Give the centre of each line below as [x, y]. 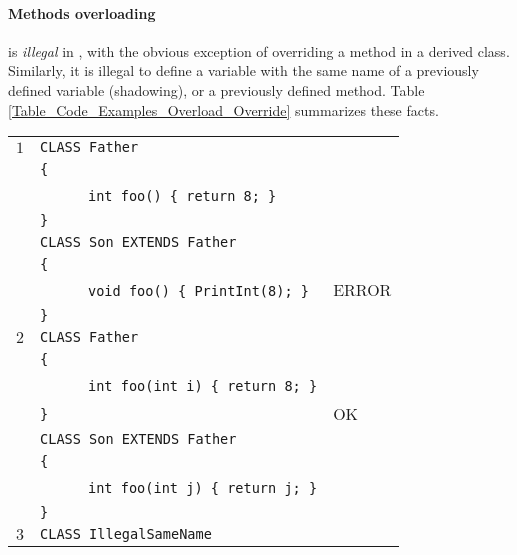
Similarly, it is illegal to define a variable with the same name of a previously [243, 70]
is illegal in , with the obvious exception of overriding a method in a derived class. [259, 50]
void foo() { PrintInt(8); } [198, 291]
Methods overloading [82, 12]
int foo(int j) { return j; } [203, 488]
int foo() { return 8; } [182, 196]
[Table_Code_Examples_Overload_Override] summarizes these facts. [223, 109]
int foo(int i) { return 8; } [203, 386]
